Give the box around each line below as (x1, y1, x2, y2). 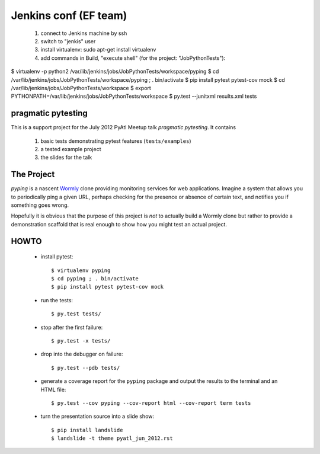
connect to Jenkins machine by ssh (40, 30, 127, 37)
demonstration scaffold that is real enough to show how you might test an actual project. (11, 220, 228, 228)
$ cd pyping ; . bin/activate (51, 276, 139, 282)
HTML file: (40, 386, 66, 393)
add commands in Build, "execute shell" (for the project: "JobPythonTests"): (40, 54, 226, 62)
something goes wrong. (11, 202, 69, 209)
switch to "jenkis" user (40, 37, 96, 44)
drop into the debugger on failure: (40, 350, 123, 358)
